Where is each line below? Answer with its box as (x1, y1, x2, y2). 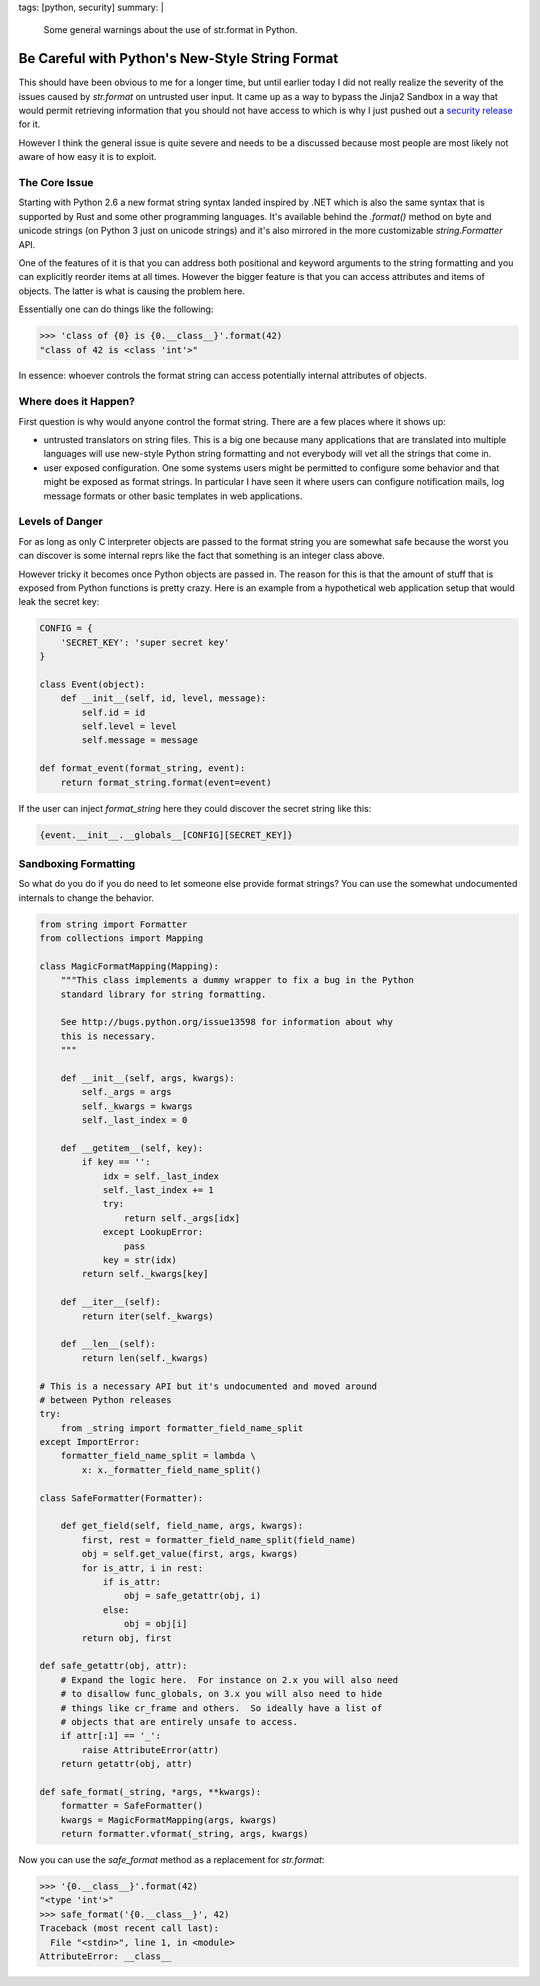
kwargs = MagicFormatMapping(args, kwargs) (60, 1814, 277, 1825)
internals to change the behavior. (18, 891, 155, 904)
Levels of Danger (18, 515, 104, 529)
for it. (18, 118, 41, 130)
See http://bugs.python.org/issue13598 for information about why (60, 1016, 394, 1028)
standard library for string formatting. (60, 988, 267, 1000)
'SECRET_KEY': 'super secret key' (60, 636, 230, 648)
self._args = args (81, 1086, 172, 1098)
